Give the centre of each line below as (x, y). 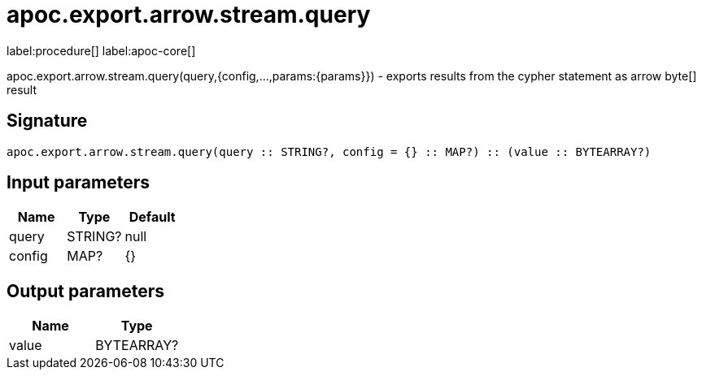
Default (152, 217)
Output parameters (85, 291)
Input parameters (78, 183)
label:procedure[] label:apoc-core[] (101, 50)
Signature (47, 121)
